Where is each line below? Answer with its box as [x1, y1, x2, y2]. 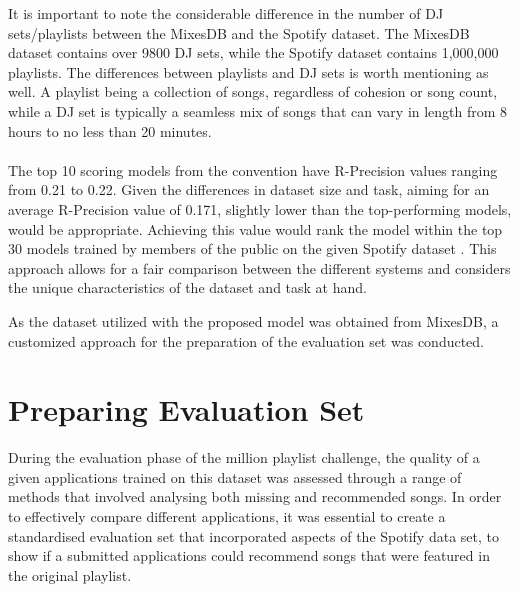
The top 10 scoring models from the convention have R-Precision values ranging [8, 159, 498, 180]
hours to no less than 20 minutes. [8, 120, 212, 141]
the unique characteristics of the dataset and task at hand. [8, 277, 367, 298]
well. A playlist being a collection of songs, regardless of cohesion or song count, [8, 81, 498, 102]
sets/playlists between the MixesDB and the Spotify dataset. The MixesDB [8, 22, 470, 43]
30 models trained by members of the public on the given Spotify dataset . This [8, 238, 497, 259]
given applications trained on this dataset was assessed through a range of [8, 466, 462, 487]
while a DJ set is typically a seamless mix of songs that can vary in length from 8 [8, 100, 508, 121]
